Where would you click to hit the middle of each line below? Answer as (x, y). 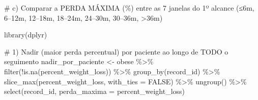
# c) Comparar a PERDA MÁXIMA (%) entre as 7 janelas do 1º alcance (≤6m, (129, 8)
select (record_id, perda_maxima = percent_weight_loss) (95, 91)
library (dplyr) (26, 35)
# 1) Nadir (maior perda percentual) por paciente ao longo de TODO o (116, 51)
